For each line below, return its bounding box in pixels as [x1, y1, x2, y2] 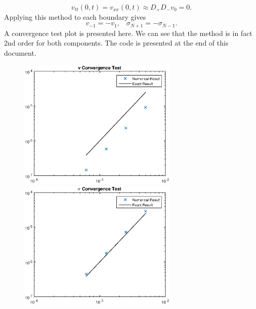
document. [4, 47, 36, 58]
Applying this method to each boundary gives [4, 12, 146, 22]
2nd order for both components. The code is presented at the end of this [4, 37, 229, 48]
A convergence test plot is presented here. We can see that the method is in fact [4, 27, 252, 38]
